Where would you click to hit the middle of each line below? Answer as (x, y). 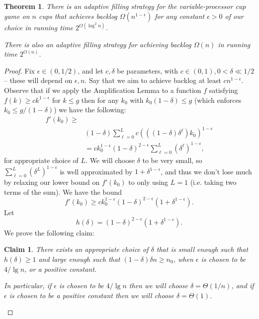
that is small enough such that (202, 249)
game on (17, 16)
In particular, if (28, 285)
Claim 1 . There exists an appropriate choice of (76, 249)
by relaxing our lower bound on (52, 182)
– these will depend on (38, 80)
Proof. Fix (19, 70)
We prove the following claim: (49, 232)
